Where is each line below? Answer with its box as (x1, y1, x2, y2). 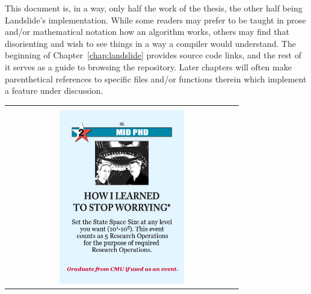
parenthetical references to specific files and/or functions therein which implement (5, 72, 307, 85)
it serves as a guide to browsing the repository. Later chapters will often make (5, 60, 292, 73)
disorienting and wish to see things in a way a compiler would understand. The (5, 37, 296, 49)
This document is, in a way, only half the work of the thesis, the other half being (5, 2, 303, 14)
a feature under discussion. (5, 84, 103, 97)
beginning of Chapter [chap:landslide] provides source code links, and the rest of (5, 49, 301, 61)
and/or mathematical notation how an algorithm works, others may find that (5, 25, 289, 38)
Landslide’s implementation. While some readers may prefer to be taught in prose (5, 13, 306, 26)
